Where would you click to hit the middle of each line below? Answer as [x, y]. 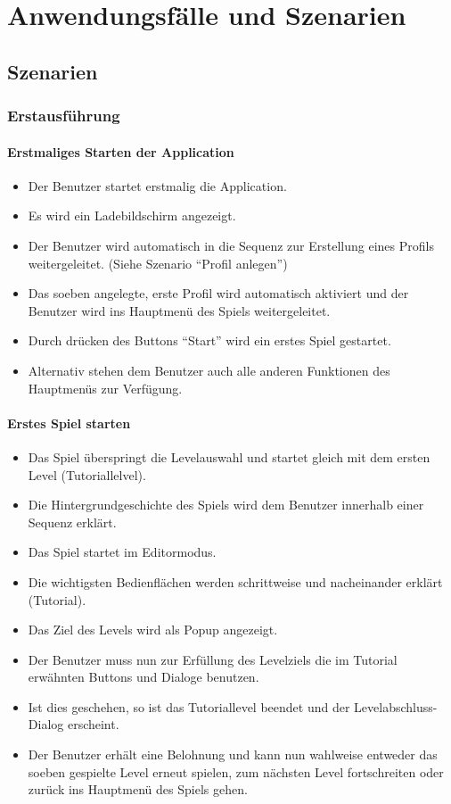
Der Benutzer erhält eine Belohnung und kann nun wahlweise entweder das [233, 754]
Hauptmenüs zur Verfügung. [105, 388]
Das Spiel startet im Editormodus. [122, 552]
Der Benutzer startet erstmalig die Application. [157, 185]
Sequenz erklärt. [72, 522]
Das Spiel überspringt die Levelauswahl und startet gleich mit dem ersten [229, 456]
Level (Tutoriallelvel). [87, 474]
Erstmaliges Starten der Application [121, 151]
